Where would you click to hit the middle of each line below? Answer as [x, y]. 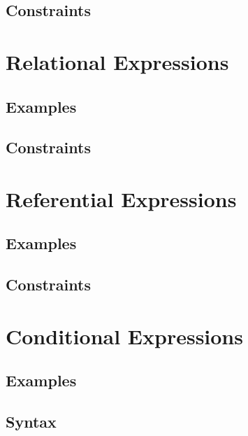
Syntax [31, 422]
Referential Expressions [121, 198]
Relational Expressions [117, 61]
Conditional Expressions [124, 336]
